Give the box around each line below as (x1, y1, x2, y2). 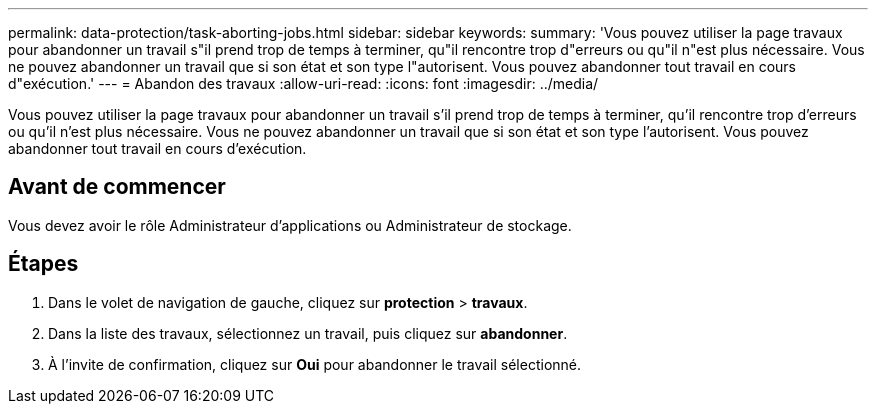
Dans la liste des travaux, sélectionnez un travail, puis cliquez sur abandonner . (48, 324, 568, 342)
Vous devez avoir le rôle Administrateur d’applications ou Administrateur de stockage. (8, 216, 572, 234)
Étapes (8, 251, 79, 277)
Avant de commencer (8, 174, 226, 200)
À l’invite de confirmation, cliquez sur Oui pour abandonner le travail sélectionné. (48, 355, 582, 373)
